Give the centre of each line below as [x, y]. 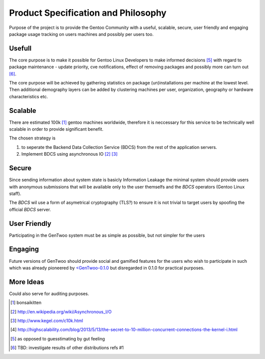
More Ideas [26, 282]
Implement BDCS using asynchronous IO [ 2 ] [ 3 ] [69, 154]
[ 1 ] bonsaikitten [26, 303]
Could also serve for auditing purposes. [49, 293]
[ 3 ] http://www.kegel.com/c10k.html [47, 321]
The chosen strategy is [32, 138]
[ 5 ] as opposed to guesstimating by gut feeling [58, 338]
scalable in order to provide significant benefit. [56, 129]
